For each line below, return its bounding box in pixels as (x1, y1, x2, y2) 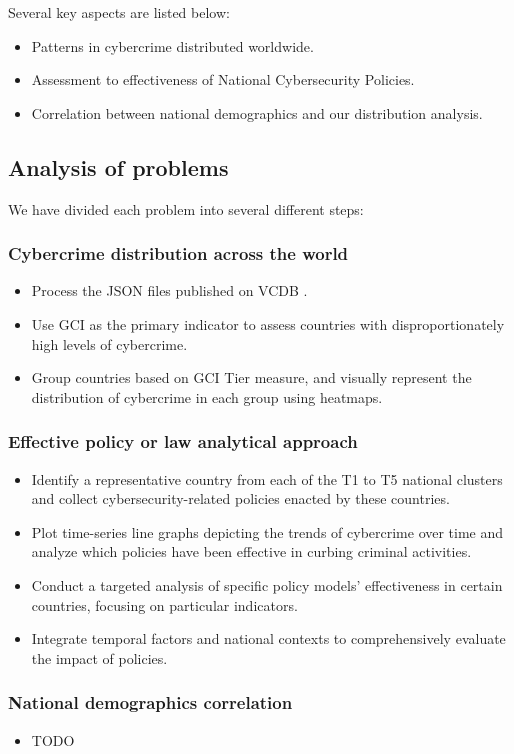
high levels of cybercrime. (31, 333, 188, 354)
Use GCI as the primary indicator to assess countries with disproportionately (31, 313, 505, 334)
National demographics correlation (8, 690, 293, 715)
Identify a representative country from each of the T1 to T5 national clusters (31, 468, 503, 489)
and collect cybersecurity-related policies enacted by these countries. (31, 488, 450, 509)
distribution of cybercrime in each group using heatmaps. (31, 386, 383, 407)
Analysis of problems (8, 151, 229, 182)
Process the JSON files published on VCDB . (31, 280, 308, 301)
